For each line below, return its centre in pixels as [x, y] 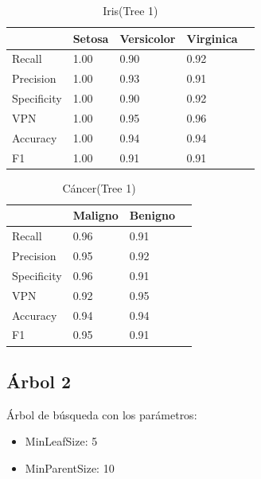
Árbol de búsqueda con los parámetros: [102, 414]
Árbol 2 [39, 381]
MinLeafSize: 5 [61, 441]
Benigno [152, 215]
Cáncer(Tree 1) [99, 187]
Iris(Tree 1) [130, 10]
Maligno [95, 215]
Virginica [212, 38]
